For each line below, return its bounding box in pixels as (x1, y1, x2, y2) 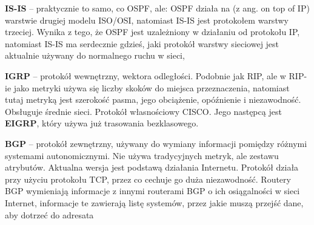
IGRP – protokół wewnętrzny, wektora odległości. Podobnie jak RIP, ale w (5, 69, 286, 82)
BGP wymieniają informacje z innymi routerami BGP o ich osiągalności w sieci (5, 184, 300, 197)
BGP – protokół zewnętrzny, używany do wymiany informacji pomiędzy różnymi (5, 137, 307, 149)
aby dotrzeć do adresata (5, 208, 94, 221)
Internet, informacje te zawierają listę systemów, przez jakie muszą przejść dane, (5, 196, 304, 209)
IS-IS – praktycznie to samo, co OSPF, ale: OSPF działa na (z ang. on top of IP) (5, 2, 310, 14)
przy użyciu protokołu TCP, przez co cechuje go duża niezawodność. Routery (5, 172, 291, 185)
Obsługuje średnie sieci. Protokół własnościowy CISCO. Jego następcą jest (5, 105, 282, 117)
